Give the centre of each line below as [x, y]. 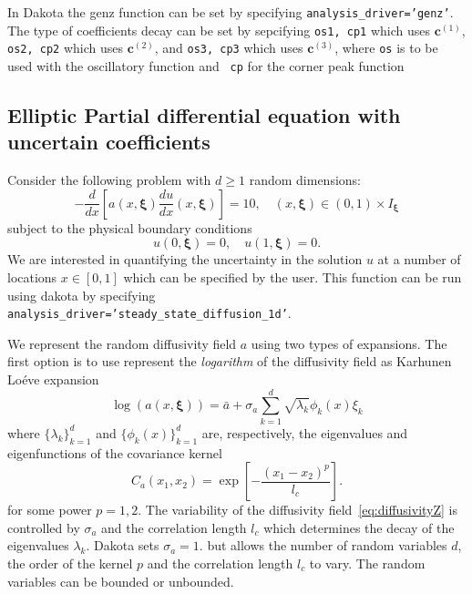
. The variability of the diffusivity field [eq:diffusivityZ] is [298, 510]
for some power [50, 510]
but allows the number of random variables [327, 545]
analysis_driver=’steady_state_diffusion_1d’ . [149, 313]
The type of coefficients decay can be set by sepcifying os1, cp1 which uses [219, 30]
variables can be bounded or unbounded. [121, 581]
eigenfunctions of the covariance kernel [115, 452]
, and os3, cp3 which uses [229, 48]
